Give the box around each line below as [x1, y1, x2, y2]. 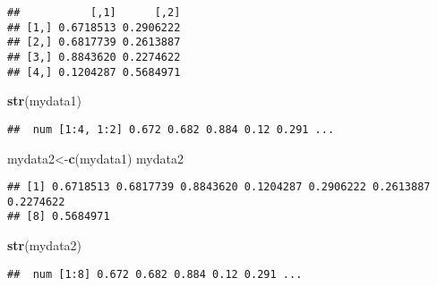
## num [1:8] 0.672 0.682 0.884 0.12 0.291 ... [7, 267, 303, 281]
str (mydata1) [7, 91, 82, 110]
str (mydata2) [7, 236, 82, 255]
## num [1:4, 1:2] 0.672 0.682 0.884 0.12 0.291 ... [7, 122, 335, 136]
